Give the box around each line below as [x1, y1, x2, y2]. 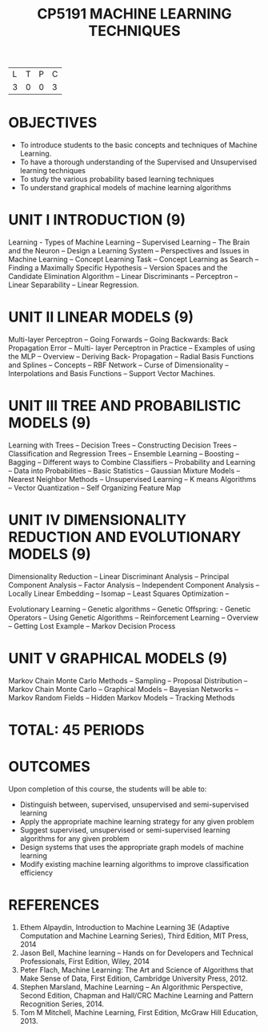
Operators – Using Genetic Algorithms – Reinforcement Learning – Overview [8, 613, 258, 622]
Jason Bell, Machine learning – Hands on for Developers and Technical [19, 948, 254, 957]
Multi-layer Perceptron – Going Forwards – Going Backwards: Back [8, 334, 229, 344]
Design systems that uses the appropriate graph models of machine [19, 842, 244, 852]
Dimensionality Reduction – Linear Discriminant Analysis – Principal [8, 571, 230, 581]
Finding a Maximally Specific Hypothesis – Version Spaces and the [8, 263, 228, 273]
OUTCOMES [8, 758, 90, 776]
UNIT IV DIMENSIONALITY [8, 511, 187, 529]
